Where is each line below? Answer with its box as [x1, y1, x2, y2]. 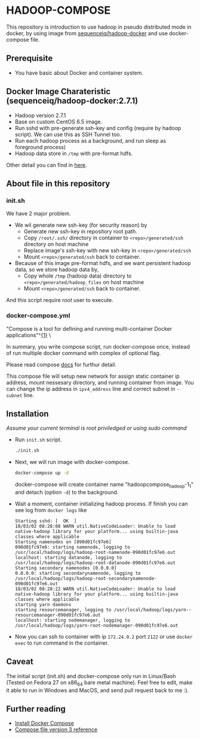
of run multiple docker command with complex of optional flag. [6, 349, 161, 356]
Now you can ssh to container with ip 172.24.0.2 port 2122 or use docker [14, 633, 193, 640]
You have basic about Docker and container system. [14, 69, 144, 76]
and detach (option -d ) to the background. [14, 488, 119, 495]
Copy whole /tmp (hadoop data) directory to [23, 272, 132, 279]
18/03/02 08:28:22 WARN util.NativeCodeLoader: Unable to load [14, 586, 176, 592]
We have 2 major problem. [6, 210, 71, 217]
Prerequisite [6, 53, 53, 63]
